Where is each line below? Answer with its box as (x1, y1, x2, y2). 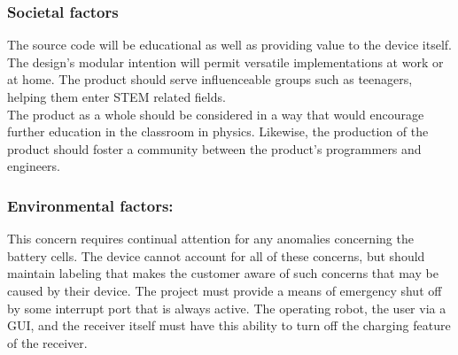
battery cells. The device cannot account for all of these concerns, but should (7, 246, 425, 265)
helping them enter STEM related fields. (7, 88, 226, 105)
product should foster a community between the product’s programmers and (7, 139, 422, 158)
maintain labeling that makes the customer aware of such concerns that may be (7, 264, 439, 282)
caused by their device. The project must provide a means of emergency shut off (7, 281, 442, 299)
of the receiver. (7, 333, 88, 351)
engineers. (7, 157, 61, 175)
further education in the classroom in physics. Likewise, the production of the (7, 122, 429, 141)
